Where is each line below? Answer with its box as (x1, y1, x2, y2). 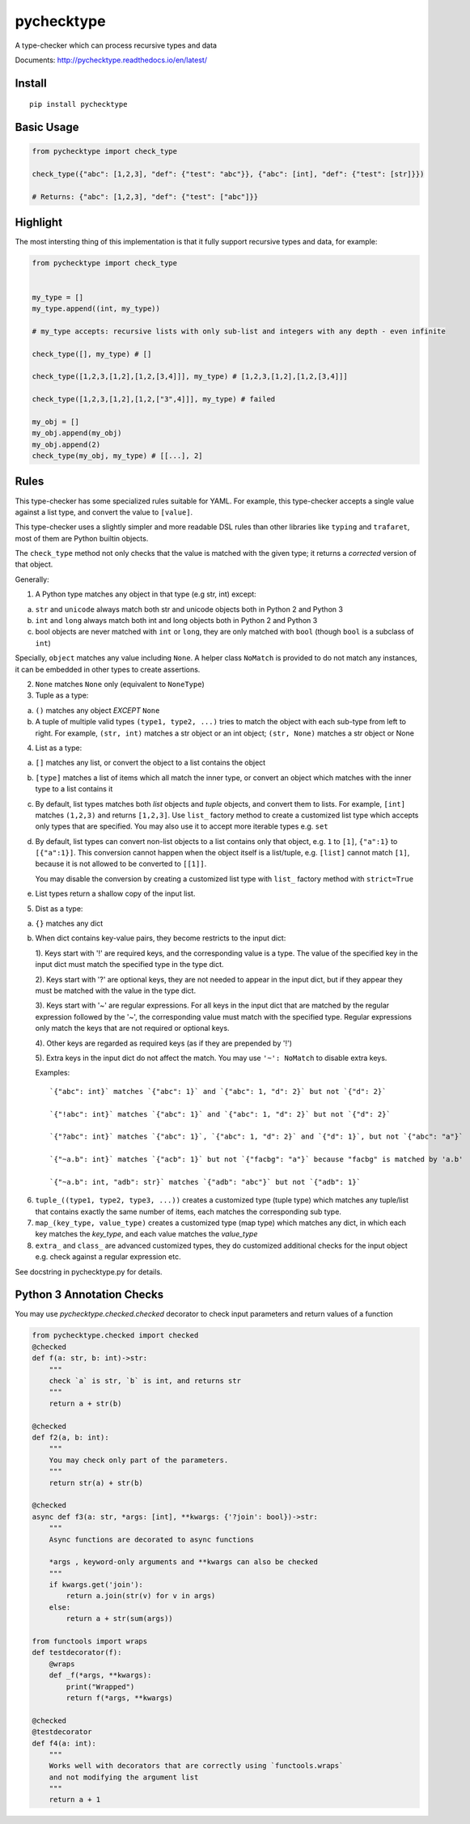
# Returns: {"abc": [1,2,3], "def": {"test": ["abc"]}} (32, 192, 259, 201)
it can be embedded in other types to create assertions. (15, 664, 201, 674)
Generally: (15, 575, 49, 584)
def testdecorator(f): (32, 1648, 122, 1657)
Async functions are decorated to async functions (49, 1534, 254, 1544)
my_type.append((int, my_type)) (32, 303, 161, 313)
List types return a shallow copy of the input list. (35, 889, 196, 898)
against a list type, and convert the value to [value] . (15, 507, 193, 517)
